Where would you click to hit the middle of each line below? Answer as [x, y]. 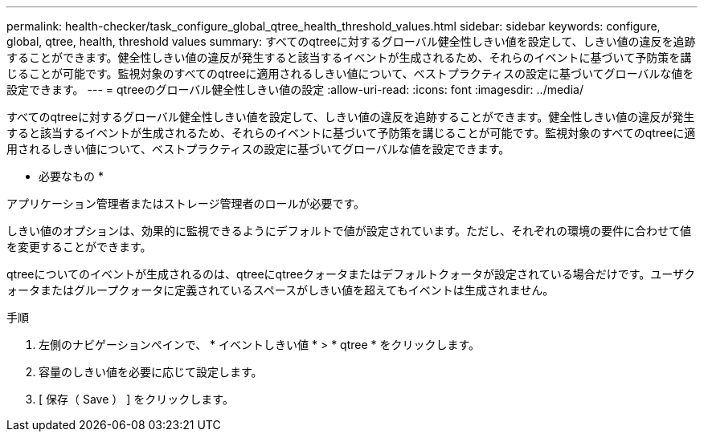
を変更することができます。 [79, 247]
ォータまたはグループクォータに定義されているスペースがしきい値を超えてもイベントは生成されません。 [280, 290]
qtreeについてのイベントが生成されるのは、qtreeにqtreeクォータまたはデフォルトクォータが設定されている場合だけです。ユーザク [351, 274]
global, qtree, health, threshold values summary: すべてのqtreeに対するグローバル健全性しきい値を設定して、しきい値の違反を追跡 [351, 41]
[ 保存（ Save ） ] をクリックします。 [136, 399]
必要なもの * [71, 176]
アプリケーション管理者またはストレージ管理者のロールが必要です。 [186, 203]
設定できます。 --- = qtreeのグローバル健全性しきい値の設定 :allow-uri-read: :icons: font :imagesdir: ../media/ [295, 89]
